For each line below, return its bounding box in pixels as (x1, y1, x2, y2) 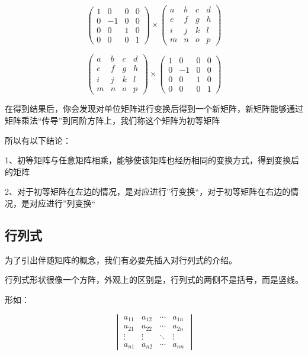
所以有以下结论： (5, 134, 71, 146)
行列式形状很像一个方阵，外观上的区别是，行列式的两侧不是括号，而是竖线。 (5, 273, 303, 286)
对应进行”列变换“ (29, 196, 96, 209)
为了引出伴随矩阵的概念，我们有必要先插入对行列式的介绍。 (5, 253, 237, 266)
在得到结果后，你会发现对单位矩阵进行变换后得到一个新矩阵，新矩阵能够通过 (5, 102, 303, 115)
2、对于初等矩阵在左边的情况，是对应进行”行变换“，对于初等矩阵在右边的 (5, 185, 291, 198)
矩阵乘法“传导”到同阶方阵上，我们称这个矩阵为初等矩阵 (5, 114, 220, 126)
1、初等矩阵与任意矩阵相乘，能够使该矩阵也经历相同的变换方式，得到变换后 (5, 154, 299, 166)
